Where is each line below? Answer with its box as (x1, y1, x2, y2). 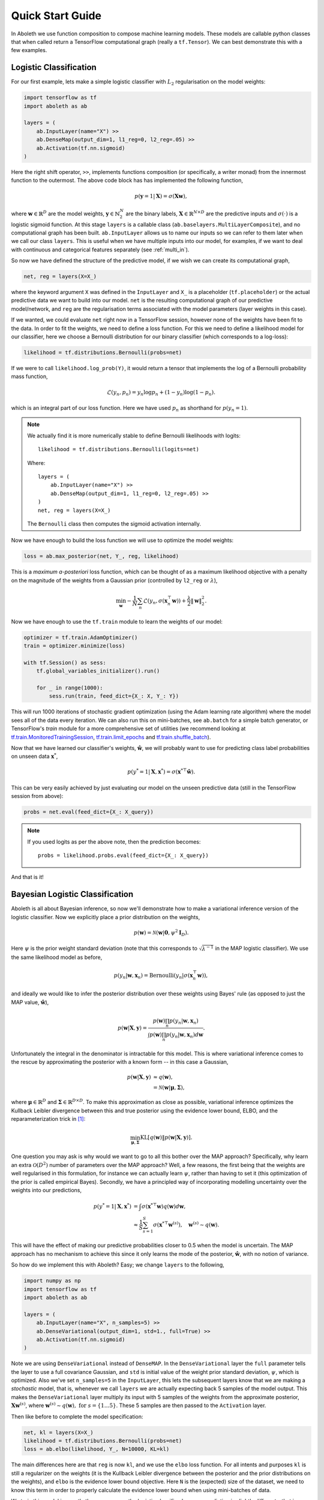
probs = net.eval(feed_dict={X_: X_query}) (23, 809, 154, 815)
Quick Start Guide (11, 9, 102, 22)
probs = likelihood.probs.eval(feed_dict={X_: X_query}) (38, 852, 209, 859)
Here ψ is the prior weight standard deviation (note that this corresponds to (11, 945, 198, 952)
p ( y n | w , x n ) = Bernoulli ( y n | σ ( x (113, 972, 193, 980)
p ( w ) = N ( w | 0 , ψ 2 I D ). (133, 928, 189, 937)
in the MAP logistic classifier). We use (215, 945, 309, 952)
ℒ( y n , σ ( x (143, 597, 168, 605)
